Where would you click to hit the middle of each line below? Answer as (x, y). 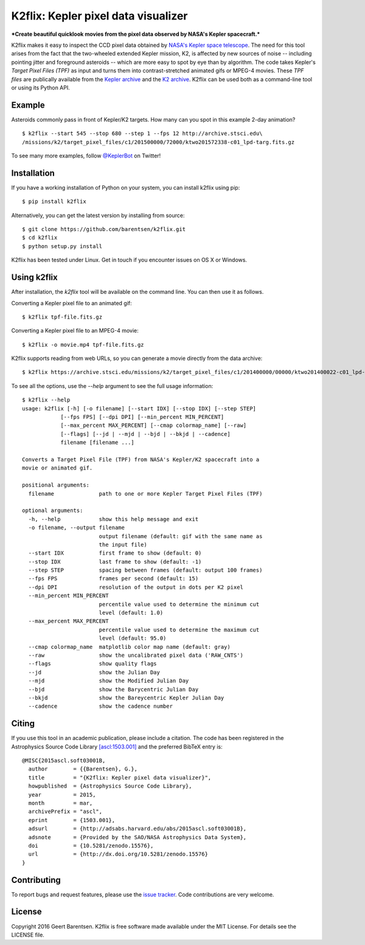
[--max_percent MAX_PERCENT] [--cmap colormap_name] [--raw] (154, 425)
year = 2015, (62, 794)
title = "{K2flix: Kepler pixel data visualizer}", (120, 777)
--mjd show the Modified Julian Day (109, 681)
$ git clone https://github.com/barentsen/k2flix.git (104, 229)
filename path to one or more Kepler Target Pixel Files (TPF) (145, 493)
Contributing (36, 880)
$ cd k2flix (40, 238)
